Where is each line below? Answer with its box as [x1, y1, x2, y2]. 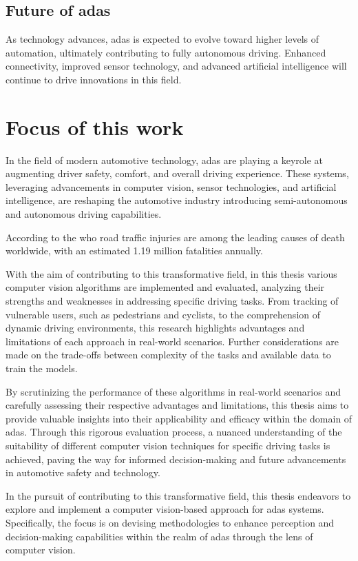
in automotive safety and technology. [6, 465, 160, 480]
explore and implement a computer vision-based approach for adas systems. [6, 502, 324, 516]
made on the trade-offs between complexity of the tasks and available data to [6, 347, 331, 362]
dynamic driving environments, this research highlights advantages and [6, 320, 305, 335]
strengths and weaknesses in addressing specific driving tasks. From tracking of [6, 294, 339, 308]
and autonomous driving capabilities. [6, 207, 162, 221]
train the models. [6, 361, 78, 376]
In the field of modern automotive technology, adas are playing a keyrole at [6, 152, 324, 167]
